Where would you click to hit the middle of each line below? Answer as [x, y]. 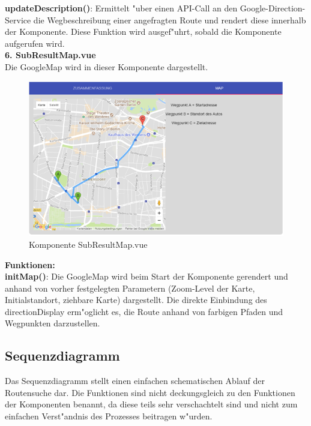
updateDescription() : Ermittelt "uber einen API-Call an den [121, 8]
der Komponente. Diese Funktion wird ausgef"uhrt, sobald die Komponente [143, 31]
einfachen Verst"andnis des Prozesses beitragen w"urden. [109, 416]
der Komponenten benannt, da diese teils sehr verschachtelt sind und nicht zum [151, 404]
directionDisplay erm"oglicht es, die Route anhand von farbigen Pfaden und [144, 311]
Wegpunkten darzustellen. [53, 323]
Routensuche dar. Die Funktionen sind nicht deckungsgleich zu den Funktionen [150, 392]
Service [18, 19]
